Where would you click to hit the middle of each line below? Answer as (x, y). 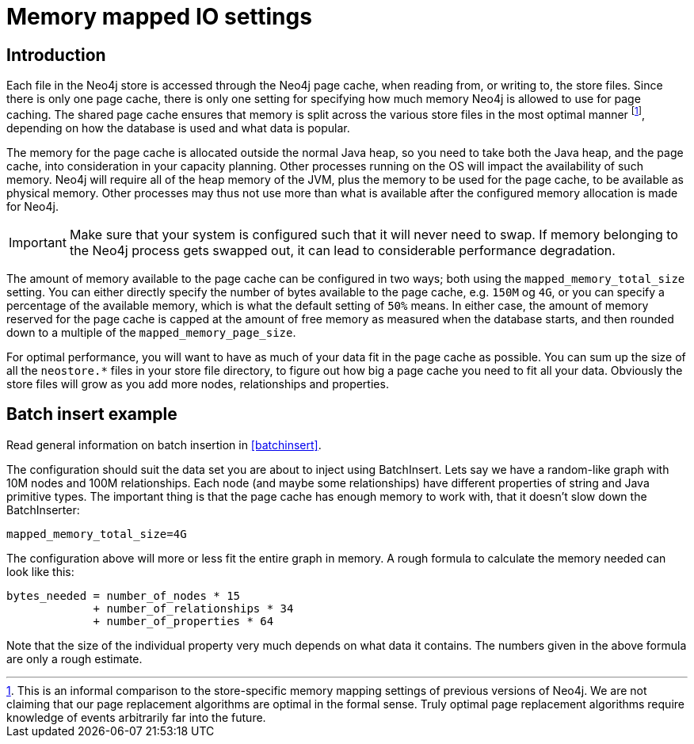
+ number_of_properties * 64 (183, 621)
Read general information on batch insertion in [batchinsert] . (164, 444)
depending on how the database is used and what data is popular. (178, 128)
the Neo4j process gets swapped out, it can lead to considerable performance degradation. (342, 250)
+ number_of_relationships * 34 (193, 608)
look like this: (40, 571)
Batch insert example (92, 414)
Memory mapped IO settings (159, 17)
